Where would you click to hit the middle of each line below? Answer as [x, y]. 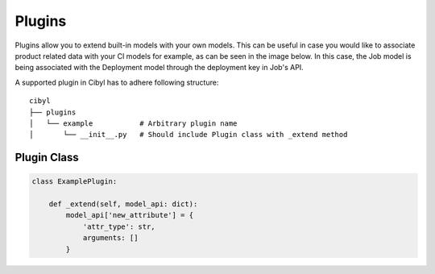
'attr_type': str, [119, 226]
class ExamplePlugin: [75, 182]
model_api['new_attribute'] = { [129, 215]
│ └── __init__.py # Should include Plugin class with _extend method [188, 135]
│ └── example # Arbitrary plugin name [133, 123]
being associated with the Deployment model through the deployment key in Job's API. [159, 68]
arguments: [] [110, 238]
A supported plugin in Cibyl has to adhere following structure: [117, 82]
